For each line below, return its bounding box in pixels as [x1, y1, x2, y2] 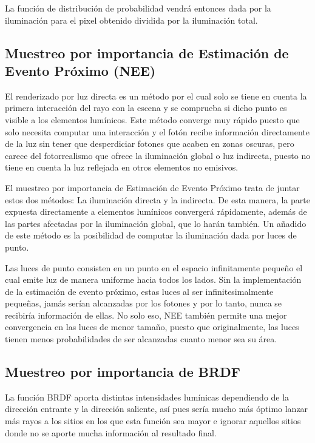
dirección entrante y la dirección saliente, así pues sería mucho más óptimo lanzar [5, 402, 308, 415]
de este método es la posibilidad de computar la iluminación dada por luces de [5, 229, 297, 242]
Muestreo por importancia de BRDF [5, 362, 240, 381]
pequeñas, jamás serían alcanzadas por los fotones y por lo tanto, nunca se [5, 297, 282, 309]
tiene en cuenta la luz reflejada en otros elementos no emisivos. [5, 161, 239, 174]
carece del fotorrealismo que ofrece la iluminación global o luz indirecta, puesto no [5, 149, 311, 161]
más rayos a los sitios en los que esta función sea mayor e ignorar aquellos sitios [5, 414, 301, 427]
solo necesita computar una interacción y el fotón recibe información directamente [5, 125, 310, 138]
